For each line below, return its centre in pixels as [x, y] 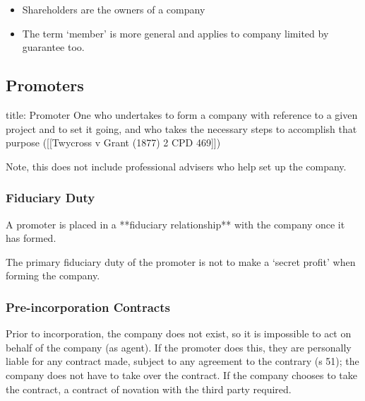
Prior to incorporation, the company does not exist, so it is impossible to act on [179, 333]
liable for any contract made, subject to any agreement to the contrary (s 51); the [182, 361]
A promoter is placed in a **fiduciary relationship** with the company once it [175, 224]
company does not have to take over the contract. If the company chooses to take [182, 374]
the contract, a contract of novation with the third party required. [149, 389]
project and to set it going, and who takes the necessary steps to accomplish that [181, 128]
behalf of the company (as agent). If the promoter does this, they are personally [179, 347]
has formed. [31, 238]
